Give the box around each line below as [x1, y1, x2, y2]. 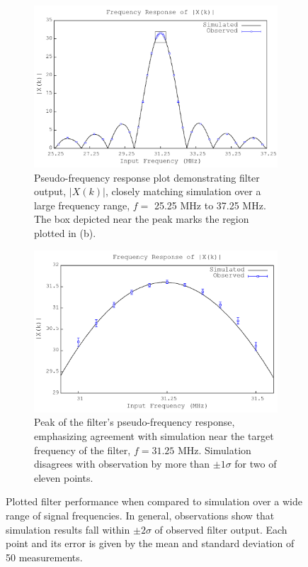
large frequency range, [34, 197, 130, 212]
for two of [234, 456, 277, 471]
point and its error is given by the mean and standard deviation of [6, 536, 295, 551]
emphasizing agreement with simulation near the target [34, 428, 274, 443]
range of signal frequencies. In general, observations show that [6, 507, 275, 522]
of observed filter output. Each [154, 522, 287, 536]
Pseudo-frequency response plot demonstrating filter [34, 170, 260, 185]
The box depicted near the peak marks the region [34, 211, 249, 226]
